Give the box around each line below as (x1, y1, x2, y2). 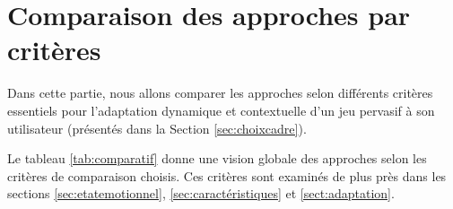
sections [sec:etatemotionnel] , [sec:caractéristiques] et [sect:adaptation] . (7, 184, 395, 203)
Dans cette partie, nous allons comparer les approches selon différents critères (7, 83, 433, 102)
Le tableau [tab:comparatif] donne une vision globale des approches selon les (7, 149, 427, 168)
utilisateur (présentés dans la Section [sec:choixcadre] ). (7, 118, 307, 137)
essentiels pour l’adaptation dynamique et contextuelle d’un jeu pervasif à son (7, 100, 435, 119)
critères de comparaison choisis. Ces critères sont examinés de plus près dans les (7, 166, 447, 185)
